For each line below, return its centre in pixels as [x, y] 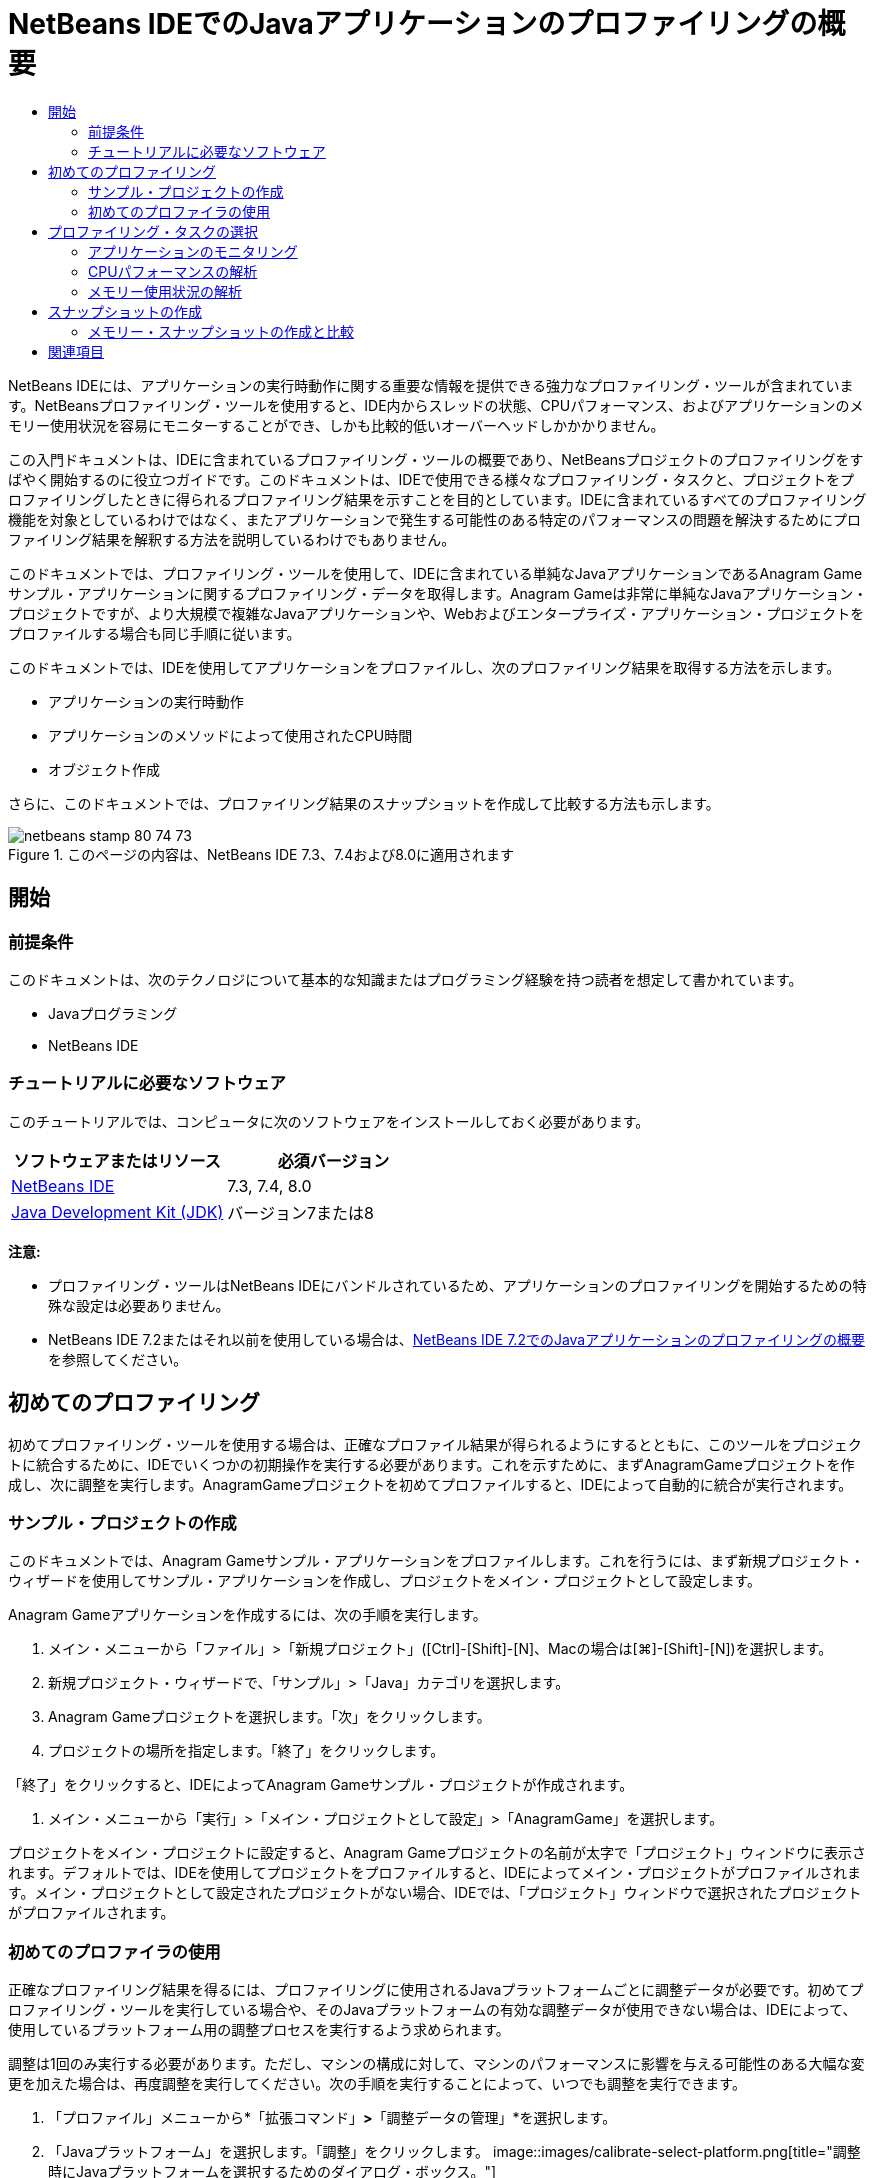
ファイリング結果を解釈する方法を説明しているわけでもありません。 [232, 539]
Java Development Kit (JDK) [117, 1211]
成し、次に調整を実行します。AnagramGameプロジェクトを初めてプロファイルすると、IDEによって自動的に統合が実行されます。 [430, 1484]
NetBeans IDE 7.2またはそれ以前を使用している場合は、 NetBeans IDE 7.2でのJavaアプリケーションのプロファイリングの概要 [456, 1339]
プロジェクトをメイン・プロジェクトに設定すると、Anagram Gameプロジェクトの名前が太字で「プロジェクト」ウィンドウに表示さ [437, 1853]
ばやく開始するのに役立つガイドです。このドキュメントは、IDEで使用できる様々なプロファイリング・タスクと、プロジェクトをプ [431, 479]
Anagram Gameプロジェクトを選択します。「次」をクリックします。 [269, 1717]
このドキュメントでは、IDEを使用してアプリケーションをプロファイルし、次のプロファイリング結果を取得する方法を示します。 [424, 667]
